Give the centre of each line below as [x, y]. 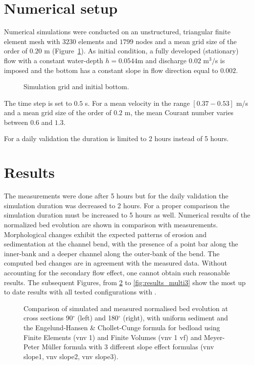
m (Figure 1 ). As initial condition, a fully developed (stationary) [141, 51]
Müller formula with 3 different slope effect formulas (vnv [128, 347]
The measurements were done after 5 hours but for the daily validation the [116, 196]
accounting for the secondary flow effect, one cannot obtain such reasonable [117, 272]
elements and [98, 41]
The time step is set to [38, 103]
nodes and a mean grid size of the [186, 41]
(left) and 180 [98, 318]
